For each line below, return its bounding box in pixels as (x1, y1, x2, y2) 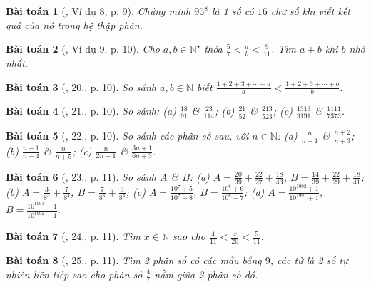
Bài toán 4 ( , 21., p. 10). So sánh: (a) (6, 103, 176, 118)
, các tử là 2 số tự (270, 253, 348, 268)
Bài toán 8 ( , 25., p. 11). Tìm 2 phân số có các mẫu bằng (6, 253, 262, 268)
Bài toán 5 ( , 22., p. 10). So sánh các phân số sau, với (6, 127, 249, 142)
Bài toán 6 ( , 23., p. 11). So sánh (6, 169, 156, 184)
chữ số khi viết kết (270, 4, 350, 18)
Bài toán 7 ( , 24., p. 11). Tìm (6, 229, 141, 244)
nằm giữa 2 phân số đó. (154, 266, 258, 281)
